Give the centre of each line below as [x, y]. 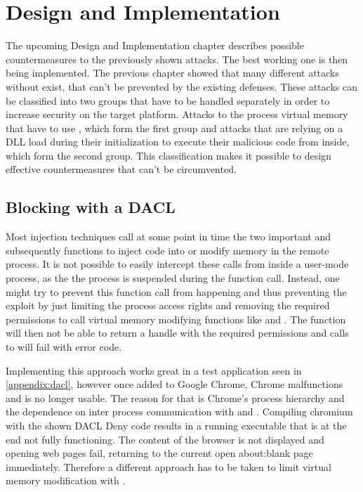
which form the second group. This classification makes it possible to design [169, 155]
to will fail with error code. [64, 347]
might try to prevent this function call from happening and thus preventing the [176, 291]
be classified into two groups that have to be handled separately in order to [168, 100]
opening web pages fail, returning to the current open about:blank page [159, 453]
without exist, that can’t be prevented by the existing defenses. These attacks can [181, 86]
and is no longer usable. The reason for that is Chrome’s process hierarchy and [175, 397]
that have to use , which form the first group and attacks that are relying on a [174, 128]
